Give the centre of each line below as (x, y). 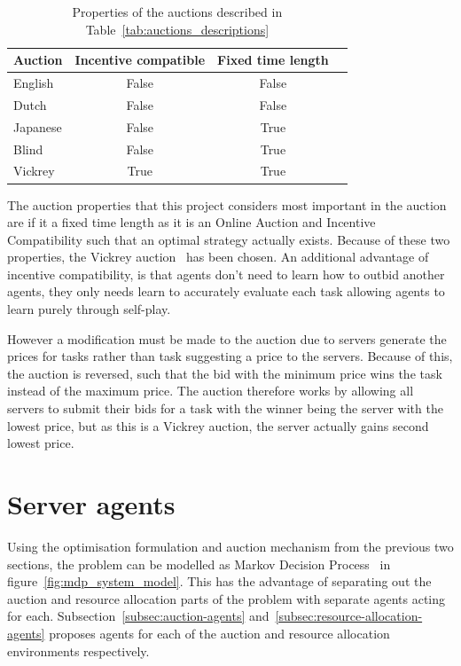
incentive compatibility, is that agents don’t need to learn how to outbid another (226, 274)
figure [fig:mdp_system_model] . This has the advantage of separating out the (219, 581)
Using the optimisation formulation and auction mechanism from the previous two (230, 546)
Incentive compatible (140, 60)
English (34, 83)
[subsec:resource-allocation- (349, 616)
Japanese (38, 126)
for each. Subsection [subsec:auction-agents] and (138, 616)
